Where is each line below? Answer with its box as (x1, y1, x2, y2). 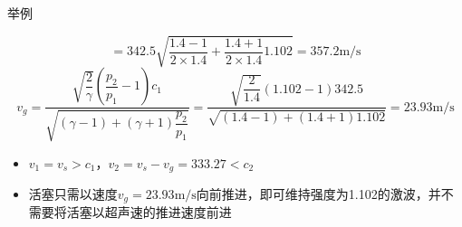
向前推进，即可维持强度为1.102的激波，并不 (196, 184, 454, 203)
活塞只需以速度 (28, 184, 118, 203)
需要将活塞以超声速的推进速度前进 (28, 203, 232, 222)
